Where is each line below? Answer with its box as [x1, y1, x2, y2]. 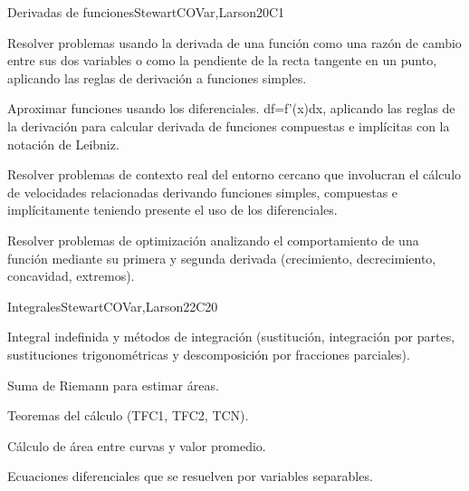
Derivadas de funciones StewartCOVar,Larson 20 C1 [7, 3, 285, 21]
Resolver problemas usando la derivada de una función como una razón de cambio [7, 33, 462, 52]
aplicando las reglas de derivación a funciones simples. [7, 68, 307, 87]
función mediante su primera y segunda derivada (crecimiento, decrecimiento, [7, 248, 436, 267]
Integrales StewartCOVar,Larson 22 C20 [7, 296, 218, 315]
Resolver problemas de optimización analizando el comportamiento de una [7, 230, 419, 249]
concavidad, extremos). [7, 266, 135, 285]
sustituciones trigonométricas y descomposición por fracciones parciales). [7, 344, 410, 363]
